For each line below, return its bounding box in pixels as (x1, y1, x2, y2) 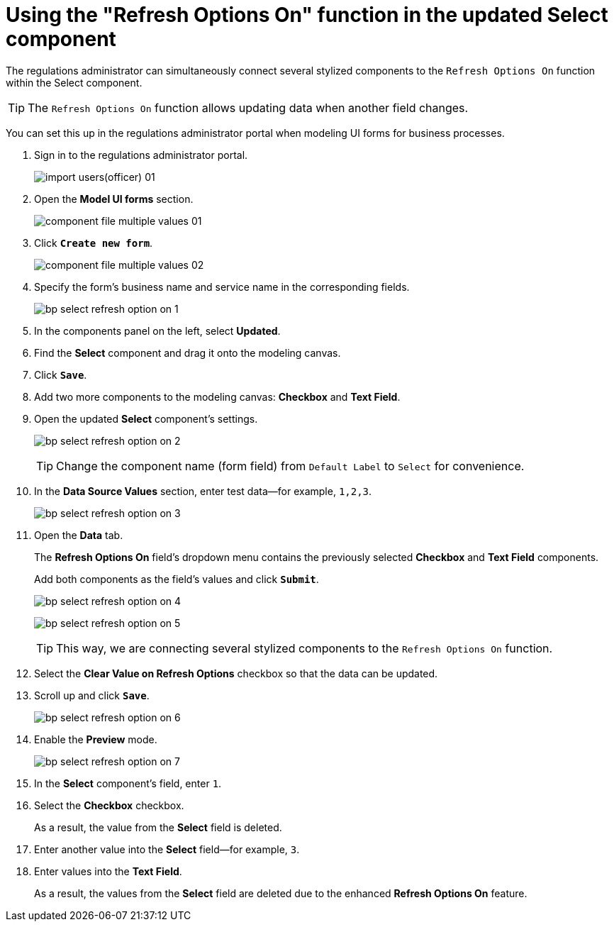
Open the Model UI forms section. (34, 192, 194, 205)
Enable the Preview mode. (34, 733, 157, 745)
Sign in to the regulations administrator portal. (34, 148, 248, 161)
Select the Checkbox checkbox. (34, 799, 184, 811)
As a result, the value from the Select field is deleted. (34, 821, 282, 833)
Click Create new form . (34, 236, 153, 249)
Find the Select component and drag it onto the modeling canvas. (34, 346, 341, 359)
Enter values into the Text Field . (34, 865, 182, 877)
